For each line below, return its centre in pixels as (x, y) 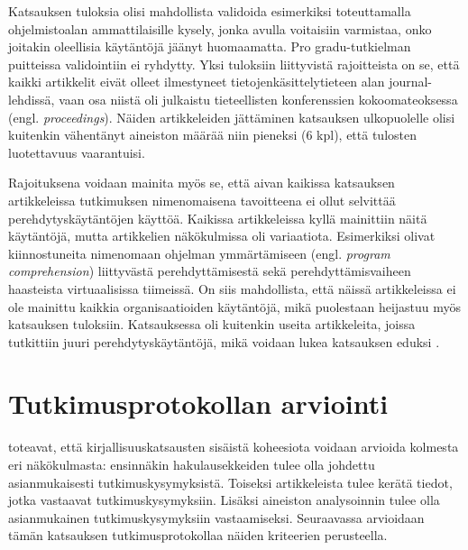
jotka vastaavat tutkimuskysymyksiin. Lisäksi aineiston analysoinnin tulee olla (224, 500)
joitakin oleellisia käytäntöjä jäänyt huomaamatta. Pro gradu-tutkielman (210, 46)
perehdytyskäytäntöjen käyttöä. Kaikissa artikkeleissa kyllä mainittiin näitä (218, 218)
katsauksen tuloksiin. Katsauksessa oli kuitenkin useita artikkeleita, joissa (212, 324)
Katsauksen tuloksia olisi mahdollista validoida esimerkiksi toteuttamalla (210, 11)
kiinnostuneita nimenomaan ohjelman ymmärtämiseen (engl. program (199, 253)
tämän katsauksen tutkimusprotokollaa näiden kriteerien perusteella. (198, 535)
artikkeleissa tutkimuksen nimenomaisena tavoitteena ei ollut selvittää (202, 200)
